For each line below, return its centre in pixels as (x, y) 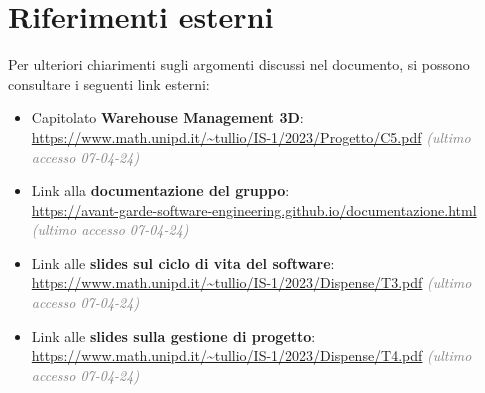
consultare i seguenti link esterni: (109, 83)
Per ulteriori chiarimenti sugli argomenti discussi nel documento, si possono (239, 64)
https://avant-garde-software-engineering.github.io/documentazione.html (254, 209)
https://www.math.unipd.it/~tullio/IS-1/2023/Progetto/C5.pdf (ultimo (251, 136)
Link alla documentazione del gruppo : (160, 190)
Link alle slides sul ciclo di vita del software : (183, 262)
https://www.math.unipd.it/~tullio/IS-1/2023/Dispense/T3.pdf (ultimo (251, 282)
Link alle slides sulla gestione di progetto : (173, 335)
